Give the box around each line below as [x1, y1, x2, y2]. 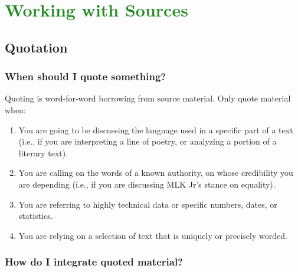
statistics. [18, 209, 53, 222]
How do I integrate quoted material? [5, 254, 183, 269]
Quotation [5, 38, 68, 56]
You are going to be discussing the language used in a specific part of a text [18, 123, 293, 136]
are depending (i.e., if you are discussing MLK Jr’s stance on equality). [18, 178, 276, 190]
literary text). [18, 146, 68, 159]
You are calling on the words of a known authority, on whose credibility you [18, 166, 293, 179]
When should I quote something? [5, 69, 166, 84]
